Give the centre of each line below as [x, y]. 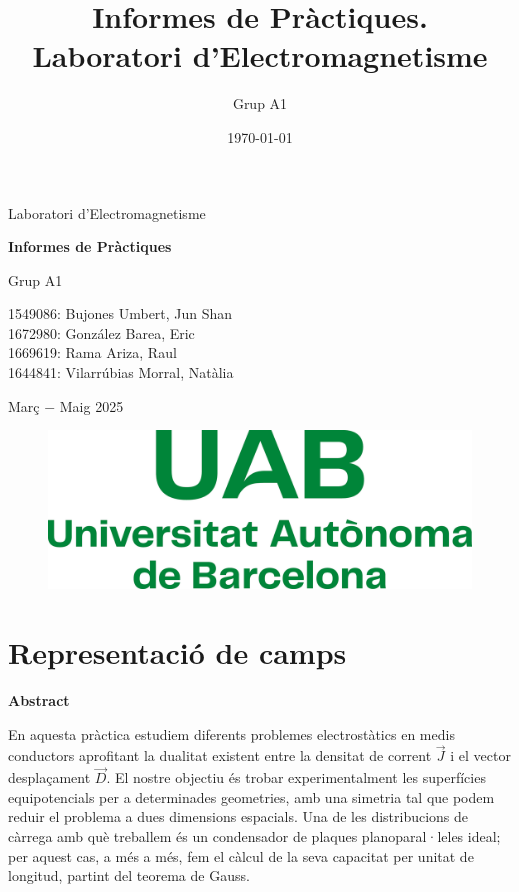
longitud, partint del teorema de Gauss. [129, 875]
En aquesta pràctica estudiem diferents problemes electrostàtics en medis [231, 733]
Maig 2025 [91, 405]
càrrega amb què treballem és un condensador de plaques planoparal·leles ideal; [254, 835]
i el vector [480, 755]
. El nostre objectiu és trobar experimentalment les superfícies [296, 777]
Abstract [39, 699]
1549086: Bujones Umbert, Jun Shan [120, 313]
